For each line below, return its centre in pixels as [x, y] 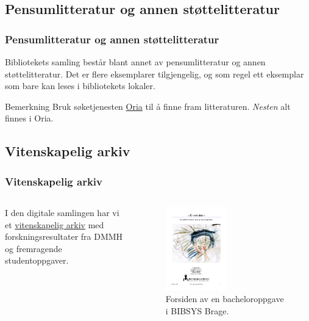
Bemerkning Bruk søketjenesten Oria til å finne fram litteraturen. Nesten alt [148, 106]
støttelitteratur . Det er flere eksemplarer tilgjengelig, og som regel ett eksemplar [154, 74]
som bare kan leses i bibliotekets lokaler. [80, 86]
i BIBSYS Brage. [197, 310]
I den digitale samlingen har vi [62, 212]
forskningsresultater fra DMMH [64, 236]
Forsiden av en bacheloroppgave [225, 299]
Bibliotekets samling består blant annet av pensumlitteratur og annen [135, 62]
